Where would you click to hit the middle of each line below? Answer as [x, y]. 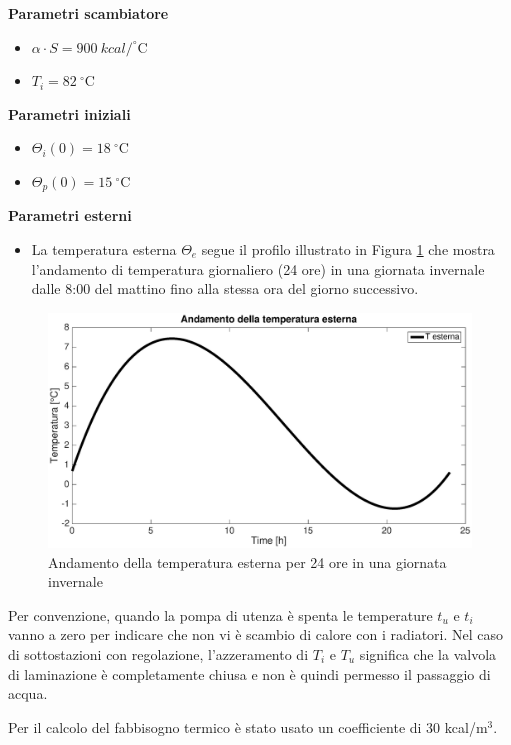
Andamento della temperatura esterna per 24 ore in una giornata [247, 561]
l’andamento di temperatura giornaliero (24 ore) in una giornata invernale [258, 268]
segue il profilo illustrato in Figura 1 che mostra [348, 249]
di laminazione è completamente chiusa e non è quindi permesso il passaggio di [249, 673]
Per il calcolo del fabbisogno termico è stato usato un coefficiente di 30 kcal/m [248, 726]
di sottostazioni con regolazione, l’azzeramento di [158, 653]
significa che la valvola [428, 653]
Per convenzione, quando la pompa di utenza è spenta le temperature [220, 614]
